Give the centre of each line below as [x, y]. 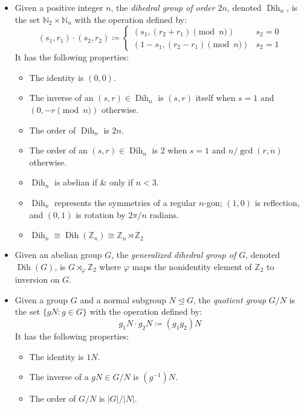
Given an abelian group [58, 255]
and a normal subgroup [123, 299]
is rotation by [101, 214]
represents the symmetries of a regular [125, 202]
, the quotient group [230, 299]
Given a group [41, 299]
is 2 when [170, 150]
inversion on [37, 279]
